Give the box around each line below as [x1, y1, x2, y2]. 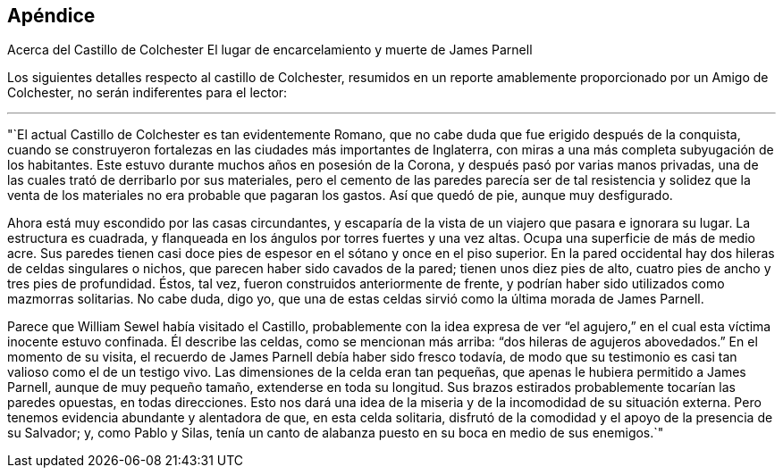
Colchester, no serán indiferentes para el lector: [7, 85, 288, 101]
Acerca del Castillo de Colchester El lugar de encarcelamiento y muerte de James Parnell [7, 42, 533, 58]
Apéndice [7, 4, 96, 27]
